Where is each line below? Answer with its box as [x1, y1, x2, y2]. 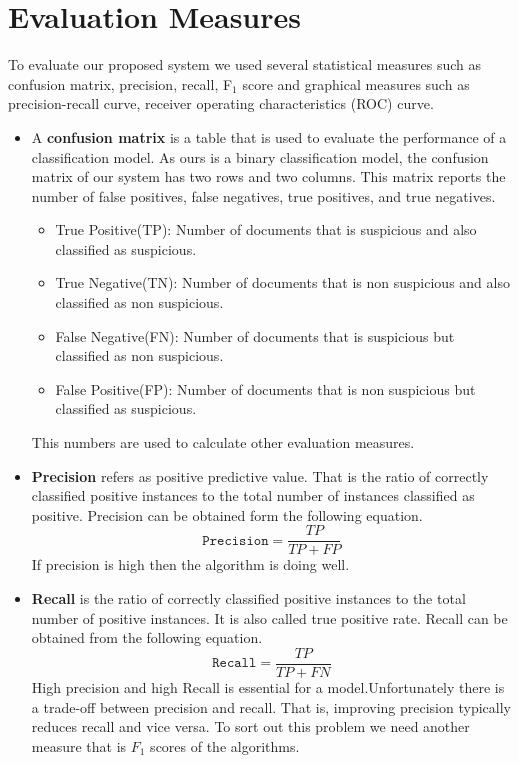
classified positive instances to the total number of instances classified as [31, 485, 475, 506]
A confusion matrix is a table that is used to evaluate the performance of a [31, 126, 507, 147]
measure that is [31, 735, 127, 756]
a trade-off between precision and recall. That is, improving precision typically [31, 696, 511, 717]
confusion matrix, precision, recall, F [8, 73, 233, 94]
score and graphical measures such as [242, 73, 470, 94]
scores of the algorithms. [150, 735, 300, 756]
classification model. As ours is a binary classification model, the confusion [31, 146, 489, 167]
